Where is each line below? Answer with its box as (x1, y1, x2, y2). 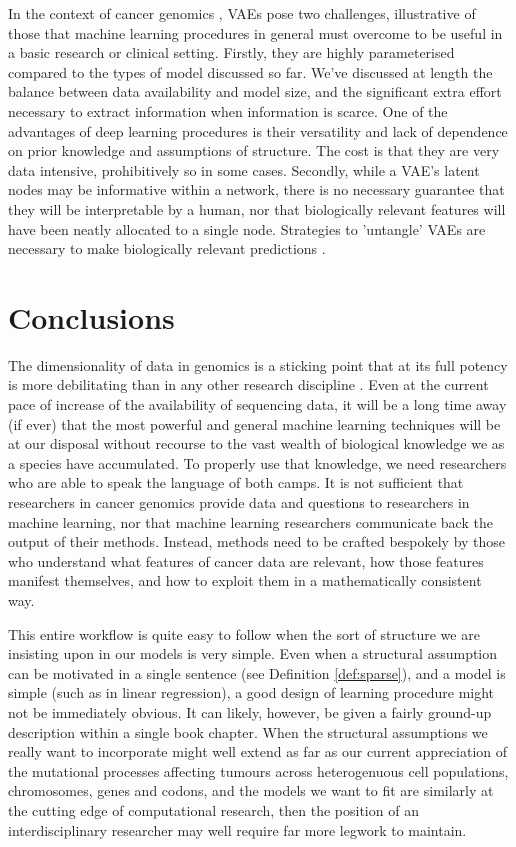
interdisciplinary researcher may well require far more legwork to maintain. (8, 819, 467, 840)
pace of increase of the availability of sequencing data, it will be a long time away (8, 394, 507, 415)
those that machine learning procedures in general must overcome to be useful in (8, 22, 503, 43)
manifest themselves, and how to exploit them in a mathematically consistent (8, 570, 482, 591)
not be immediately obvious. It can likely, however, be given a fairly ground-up (8, 701, 492, 722)
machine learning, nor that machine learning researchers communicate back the (8, 511, 493, 532)
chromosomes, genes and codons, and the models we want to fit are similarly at (8, 780, 494, 801)
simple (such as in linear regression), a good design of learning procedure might (8, 682, 495, 703)
